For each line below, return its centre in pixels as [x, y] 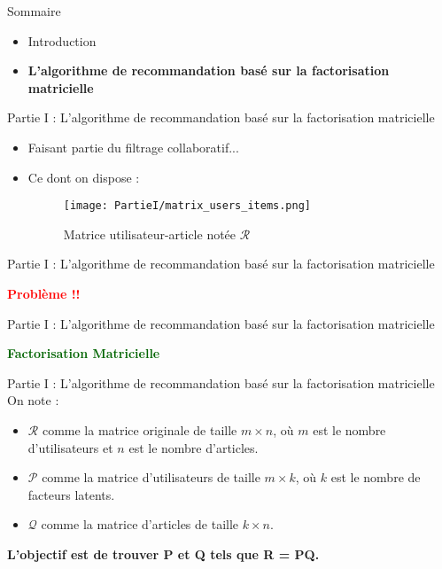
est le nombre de [376, 477]
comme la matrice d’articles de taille [140, 524]
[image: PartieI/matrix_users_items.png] [187, 206]
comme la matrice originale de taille [140, 429]
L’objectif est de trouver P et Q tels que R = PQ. [163, 553]
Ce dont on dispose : [84, 177]
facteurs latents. [71, 494]
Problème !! [44, 293]
